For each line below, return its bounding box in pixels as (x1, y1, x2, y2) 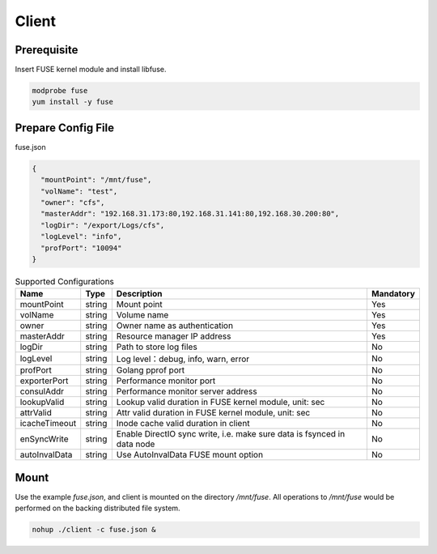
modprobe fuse (32, 86, 88, 96)
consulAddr (19, 386, 65, 397)
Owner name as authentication (116, 320, 234, 331)
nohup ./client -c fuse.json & (32, 525, 157, 535)
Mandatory (371, 288, 416, 300)
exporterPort (19, 375, 69, 386)
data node (116, 438, 155, 450)
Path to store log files (116, 341, 197, 352)
